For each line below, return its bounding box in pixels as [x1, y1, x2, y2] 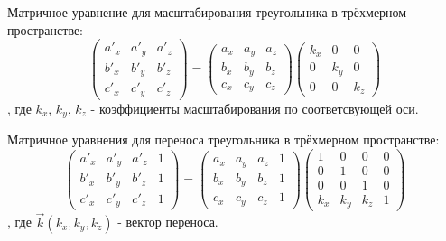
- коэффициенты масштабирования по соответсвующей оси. [90, 98, 419, 117]
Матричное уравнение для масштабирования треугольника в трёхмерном [7, 3, 407, 21]
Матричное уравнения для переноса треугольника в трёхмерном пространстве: [7, 130, 440, 149]
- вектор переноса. [117, 212, 218, 231]
